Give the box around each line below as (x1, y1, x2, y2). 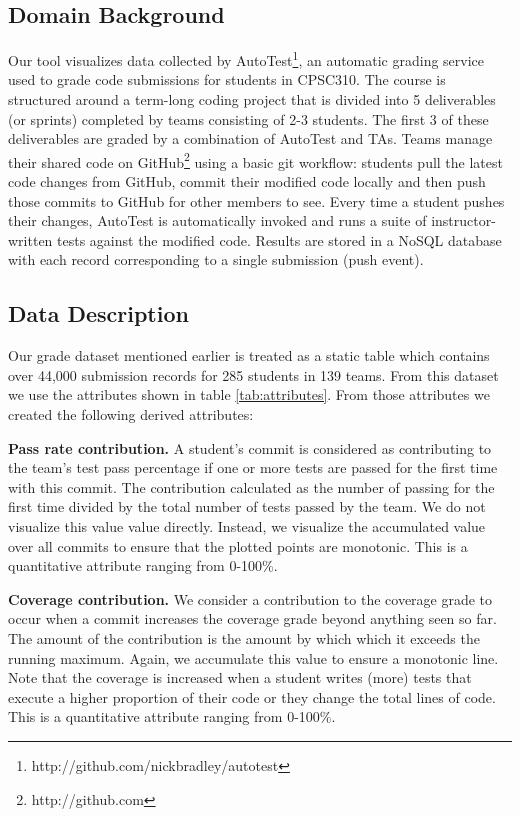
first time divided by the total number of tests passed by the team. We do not (8, 496, 486, 517)
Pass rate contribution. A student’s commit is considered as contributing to (8, 437, 492, 458)
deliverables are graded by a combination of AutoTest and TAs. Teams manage (8, 128, 493, 149)
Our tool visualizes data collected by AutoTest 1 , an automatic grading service (8, 47, 485, 70)
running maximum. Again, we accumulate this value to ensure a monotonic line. (8, 647, 499, 668)
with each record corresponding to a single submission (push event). (8, 249, 424, 270)
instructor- (431, 210, 496, 231)
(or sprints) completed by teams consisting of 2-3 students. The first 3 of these (8, 108, 489, 129)
